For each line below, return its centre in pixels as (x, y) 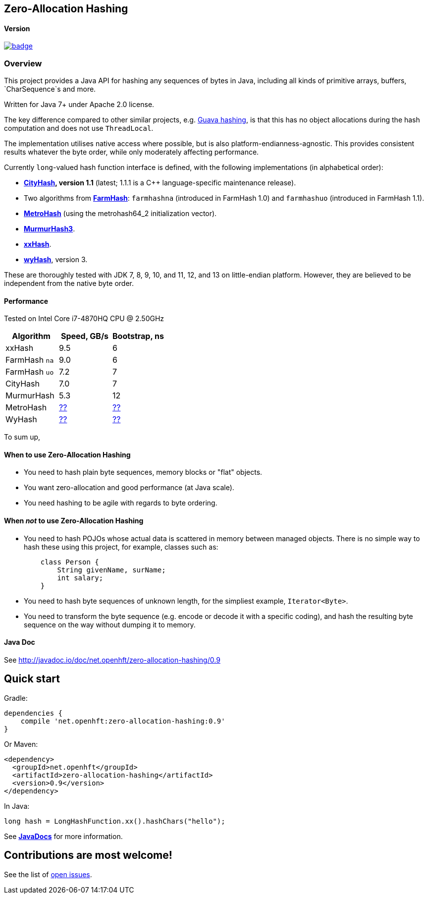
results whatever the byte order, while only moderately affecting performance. (132, 152)
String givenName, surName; (111, 570)
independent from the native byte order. (69, 283)
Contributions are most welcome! (88, 855)
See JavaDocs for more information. (63, 836)
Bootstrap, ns (138, 336)
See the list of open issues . (48, 874)
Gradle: (16, 698)
